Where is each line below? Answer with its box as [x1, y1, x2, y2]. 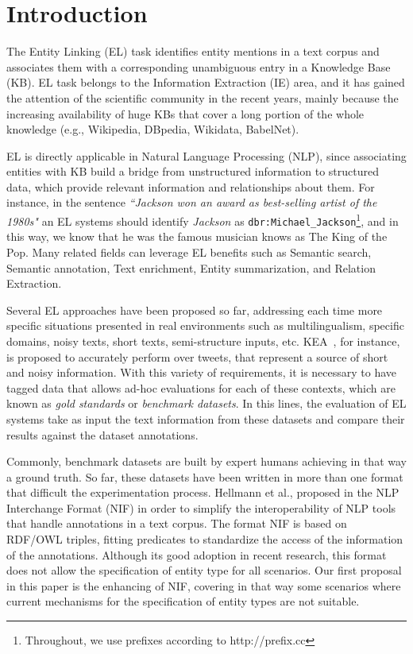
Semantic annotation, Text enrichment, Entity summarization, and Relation [6, 259, 376, 276]
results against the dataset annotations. [6, 426, 199, 443]
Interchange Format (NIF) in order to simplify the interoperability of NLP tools [6, 499, 396, 516]
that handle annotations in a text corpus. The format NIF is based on [6, 515, 347, 532]
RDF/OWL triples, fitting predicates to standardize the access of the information [6, 531, 403, 548]
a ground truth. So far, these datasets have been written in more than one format [6, 468, 403, 485]
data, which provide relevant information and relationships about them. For [6, 178, 375, 195]
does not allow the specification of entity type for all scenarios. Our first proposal [6, 562, 402, 579]
